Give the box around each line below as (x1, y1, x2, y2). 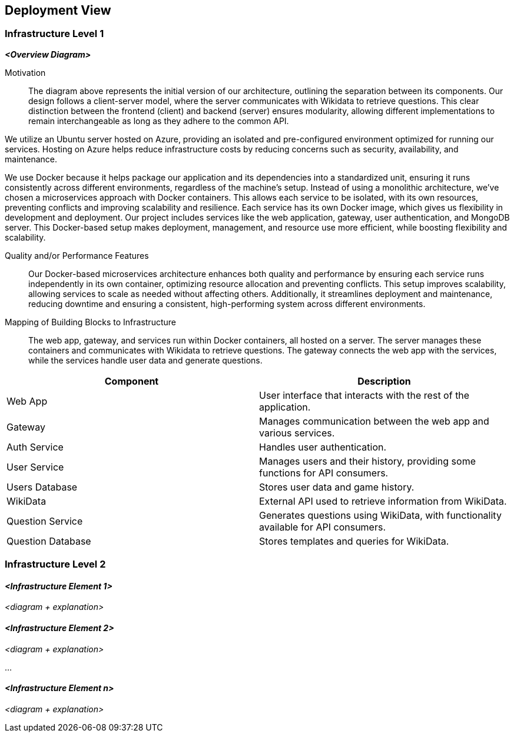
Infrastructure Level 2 (5, 558, 106, 571)
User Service (6, 461, 64, 473)
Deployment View (5, 3, 111, 18)
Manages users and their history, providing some (259, 455, 476, 467)
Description (357, 375, 411, 387)
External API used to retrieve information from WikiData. (259, 495, 507, 507)
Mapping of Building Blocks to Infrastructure (5, 316, 176, 327)
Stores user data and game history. (259, 481, 414, 493)
